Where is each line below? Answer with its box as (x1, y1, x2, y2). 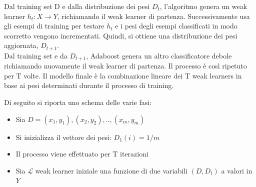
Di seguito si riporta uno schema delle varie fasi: (4, 97, 151, 107)
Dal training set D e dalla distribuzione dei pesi (4, 1, 150, 11)
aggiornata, (4, 40, 38, 50)
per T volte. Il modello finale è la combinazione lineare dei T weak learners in (4, 70, 242, 80)
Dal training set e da (4, 50, 67, 60)
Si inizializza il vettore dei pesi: (15, 131, 111, 142)
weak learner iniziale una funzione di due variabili (35, 165, 187, 175)
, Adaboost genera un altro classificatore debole (86, 50, 232, 60)
